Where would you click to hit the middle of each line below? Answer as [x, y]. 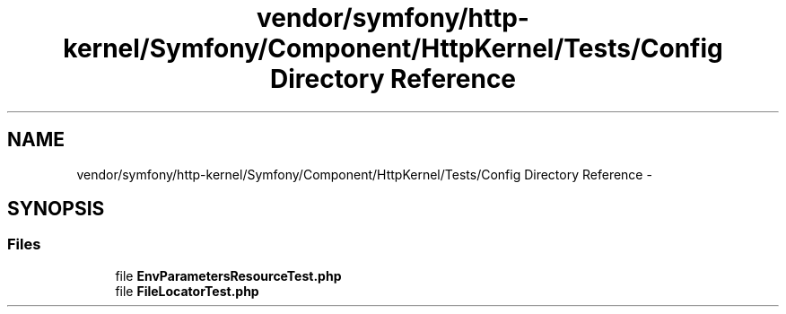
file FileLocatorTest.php [187, 291]
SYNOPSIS [56, 209]
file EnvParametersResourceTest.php [228, 275]
